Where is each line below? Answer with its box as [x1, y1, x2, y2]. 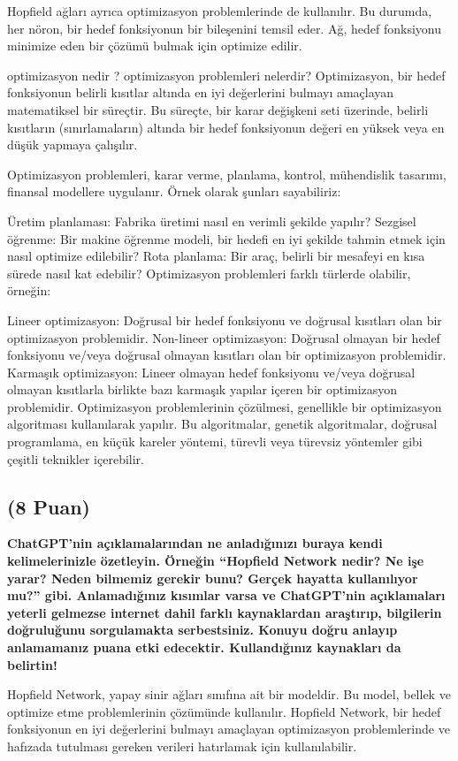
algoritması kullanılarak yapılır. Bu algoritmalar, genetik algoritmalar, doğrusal [7, 415, 438, 433]
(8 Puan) [7, 492, 90, 520]
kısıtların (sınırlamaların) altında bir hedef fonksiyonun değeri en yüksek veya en [7, 118, 445, 136]
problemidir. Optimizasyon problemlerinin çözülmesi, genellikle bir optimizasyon [7, 397, 442, 415]
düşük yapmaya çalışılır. [7, 135, 138, 154]
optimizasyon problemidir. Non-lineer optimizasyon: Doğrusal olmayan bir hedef [7, 328, 440, 346]
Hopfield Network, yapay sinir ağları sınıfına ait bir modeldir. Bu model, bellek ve [7, 685, 451, 704]
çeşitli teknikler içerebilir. [7, 449, 144, 468]
